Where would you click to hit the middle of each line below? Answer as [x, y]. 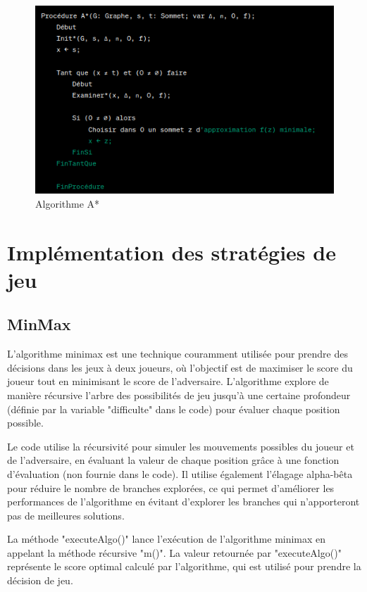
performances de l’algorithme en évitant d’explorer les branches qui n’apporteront [183, 502]
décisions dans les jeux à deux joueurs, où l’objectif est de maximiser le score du [180, 367]
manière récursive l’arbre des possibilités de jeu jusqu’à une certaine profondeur [179, 395]
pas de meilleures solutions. [66, 515]
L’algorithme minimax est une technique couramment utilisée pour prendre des [178, 354]
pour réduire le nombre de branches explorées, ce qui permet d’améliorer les [171, 487]
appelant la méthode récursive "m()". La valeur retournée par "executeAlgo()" [174, 552]
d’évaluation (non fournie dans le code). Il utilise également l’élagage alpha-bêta [180, 473]
